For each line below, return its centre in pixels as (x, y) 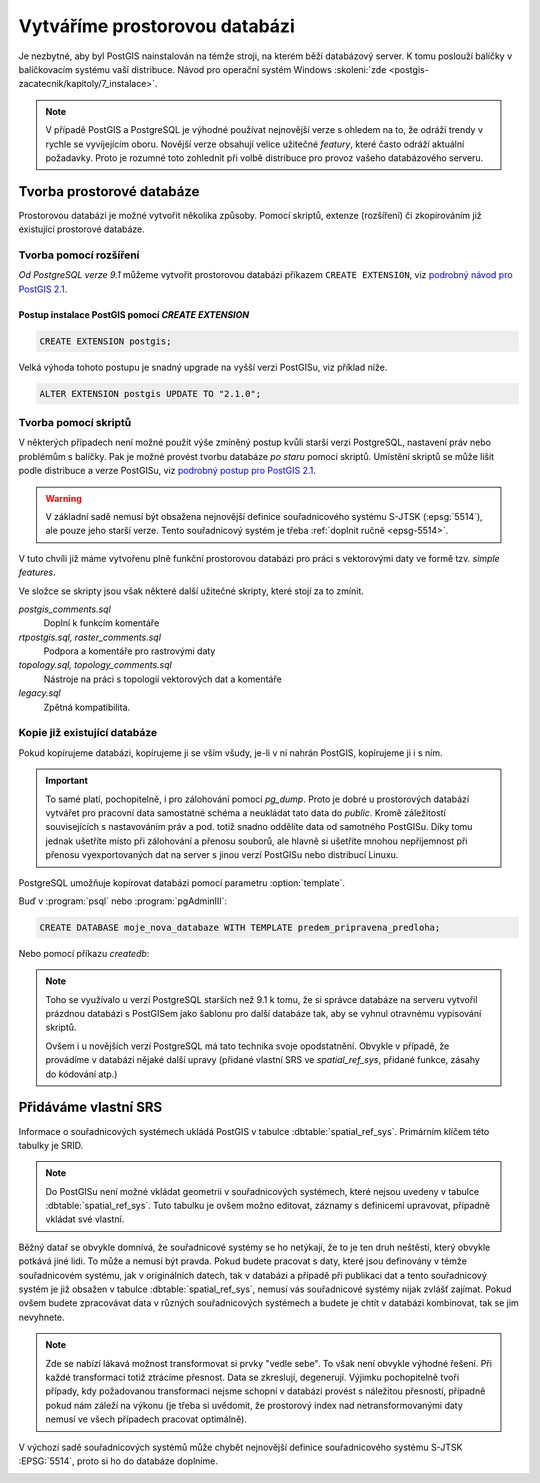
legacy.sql (39, 693)
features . (37, 572)
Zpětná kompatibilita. (87, 707)
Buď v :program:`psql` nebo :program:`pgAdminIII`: (123, 901)
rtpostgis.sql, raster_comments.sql (90, 637)
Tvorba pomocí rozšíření (79, 255)
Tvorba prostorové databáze (109, 191)
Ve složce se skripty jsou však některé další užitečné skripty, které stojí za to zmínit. (191, 591)
